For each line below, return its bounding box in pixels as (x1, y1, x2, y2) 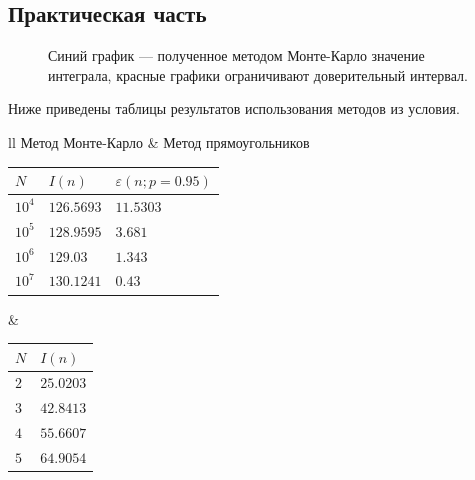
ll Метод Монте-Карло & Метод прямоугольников (8, 131, 310, 152)
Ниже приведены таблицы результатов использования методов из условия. (8, 98, 460, 119)
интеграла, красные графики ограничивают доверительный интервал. (48, 64, 468, 85)
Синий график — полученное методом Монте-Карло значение (48, 45, 425, 66)
